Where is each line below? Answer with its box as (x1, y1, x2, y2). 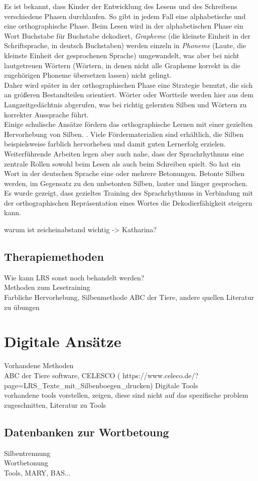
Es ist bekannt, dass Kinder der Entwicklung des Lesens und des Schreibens (4, 1, 237, 11)
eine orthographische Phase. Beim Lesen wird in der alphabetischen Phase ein (4, 21, 243, 31)
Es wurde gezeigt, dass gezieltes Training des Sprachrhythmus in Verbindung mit (4, 188, 253, 198)
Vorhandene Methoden (4, 360, 74, 371)
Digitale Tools (155, 380, 198, 390)
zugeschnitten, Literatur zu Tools (4, 399, 106, 410)
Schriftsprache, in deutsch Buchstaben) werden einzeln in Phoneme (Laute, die (4, 40, 246, 51)
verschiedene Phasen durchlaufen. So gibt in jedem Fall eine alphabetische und (4, 11, 246, 21)
